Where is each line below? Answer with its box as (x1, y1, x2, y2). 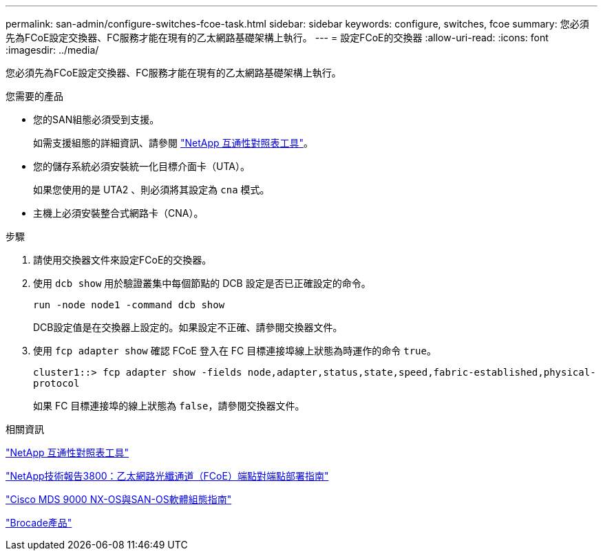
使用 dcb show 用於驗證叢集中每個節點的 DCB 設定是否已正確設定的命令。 (33, 277, 371, 289)
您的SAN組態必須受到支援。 (33, 114, 160, 125)
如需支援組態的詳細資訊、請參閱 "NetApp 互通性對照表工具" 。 (33, 137, 314, 149)
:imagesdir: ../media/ (6, 44, 99, 56)
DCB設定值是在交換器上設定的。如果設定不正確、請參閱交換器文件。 (33, 321, 343, 333)
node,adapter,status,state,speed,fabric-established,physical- (247, 367, 596, 378)
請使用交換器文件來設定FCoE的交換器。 (33, 254, 212, 266)
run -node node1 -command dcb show (33, 299, 225, 310)
